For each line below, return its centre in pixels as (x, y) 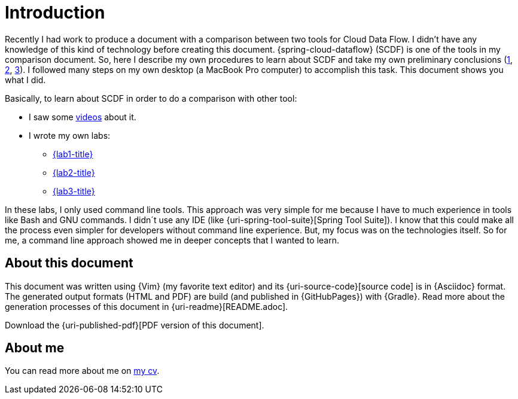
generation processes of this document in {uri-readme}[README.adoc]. (147, 306)
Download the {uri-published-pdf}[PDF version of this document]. (135, 325)
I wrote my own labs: (70, 135)
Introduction (55, 13)
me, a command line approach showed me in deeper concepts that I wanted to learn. (172, 240)
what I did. (25, 80)
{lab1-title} (73, 154)
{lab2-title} (74, 172)
